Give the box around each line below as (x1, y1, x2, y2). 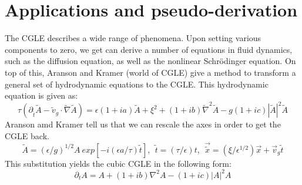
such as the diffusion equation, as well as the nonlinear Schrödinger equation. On (5, 55, 296, 67)
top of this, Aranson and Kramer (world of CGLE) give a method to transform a (5, 66, 296, 78)
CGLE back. (5, 129, 49, 142)
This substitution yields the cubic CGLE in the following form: (5, 157, 231, 169)
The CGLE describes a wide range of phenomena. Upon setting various (5, 32, 261, 44)
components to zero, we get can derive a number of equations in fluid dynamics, (5, 43, 293, 55)
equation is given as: (5, 89, 78, 102)
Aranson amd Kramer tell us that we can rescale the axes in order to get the (5, 118, 281, 130)
